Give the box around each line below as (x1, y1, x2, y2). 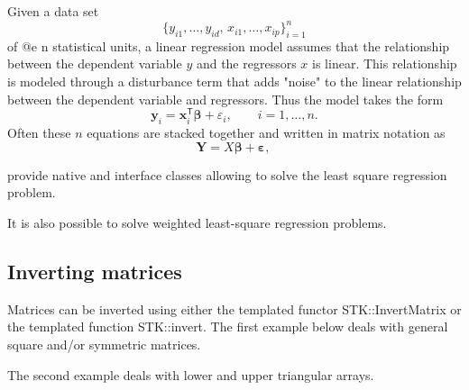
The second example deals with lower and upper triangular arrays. (7, 365, 374, 384)
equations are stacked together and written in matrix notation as (87, 123, 446, 142)
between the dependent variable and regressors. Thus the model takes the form (7, 89, 444, 108)
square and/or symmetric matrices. (7, 334, 201, 353)
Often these (7, 123, 71, 142)
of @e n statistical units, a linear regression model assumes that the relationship (7, 36, 450, 55)
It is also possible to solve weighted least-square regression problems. (7, 213, 387, 231)
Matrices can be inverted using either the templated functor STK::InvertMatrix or (7, 299, 462, 318)
